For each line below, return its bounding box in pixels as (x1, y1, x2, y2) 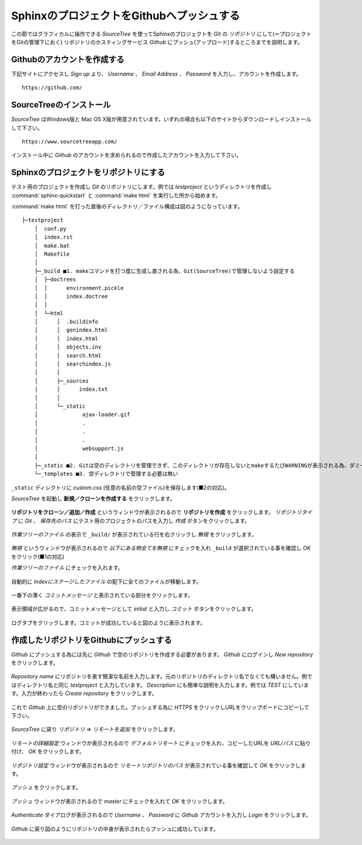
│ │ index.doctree (34, 293, 108, 300)
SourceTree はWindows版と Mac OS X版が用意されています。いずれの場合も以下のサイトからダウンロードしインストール (11, 115, 312, 123)
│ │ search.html (34, 352, 102, 359)
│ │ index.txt (34, 386, 108, 393)
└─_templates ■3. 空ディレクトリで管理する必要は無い (34, 471, 179, 477)
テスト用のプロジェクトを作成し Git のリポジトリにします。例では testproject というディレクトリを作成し (11, 183, 272, 190)
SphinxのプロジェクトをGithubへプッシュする (11, 9, 241, 22)
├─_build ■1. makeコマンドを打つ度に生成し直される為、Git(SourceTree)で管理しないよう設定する (34, 268, 295, 274)
